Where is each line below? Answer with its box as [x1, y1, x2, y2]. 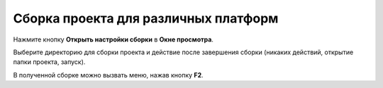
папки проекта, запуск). [13, 58, 86, 66]
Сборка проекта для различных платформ [13, 11, 279, 26]
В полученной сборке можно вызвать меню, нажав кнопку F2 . [13, 70, 204, 79]
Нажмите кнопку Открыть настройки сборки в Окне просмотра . [13, 35, 214, 44]
